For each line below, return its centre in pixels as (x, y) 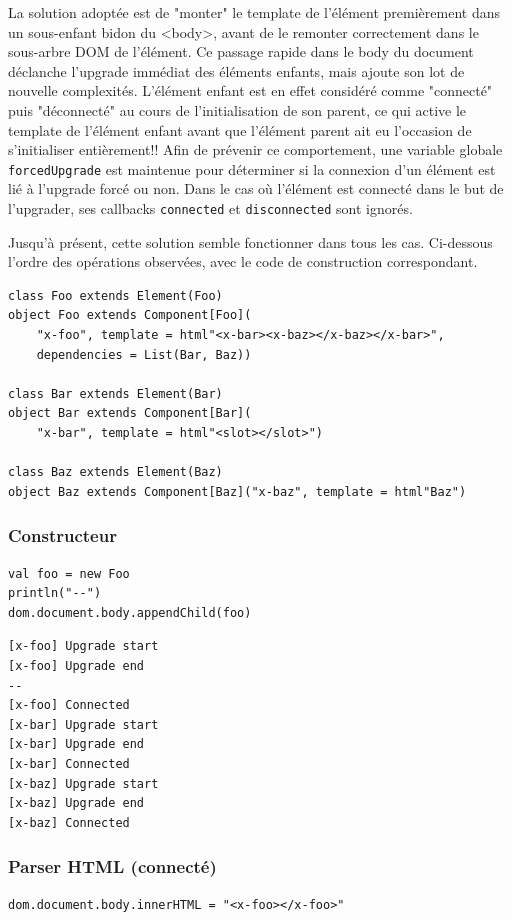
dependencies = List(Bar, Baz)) (144, 354)
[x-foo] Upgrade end (76, 665)
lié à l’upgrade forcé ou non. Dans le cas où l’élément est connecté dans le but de (256, 188)
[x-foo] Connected (69, 705)
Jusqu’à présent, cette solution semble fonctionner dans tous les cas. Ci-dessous (250, 241)
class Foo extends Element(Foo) (115, 295)
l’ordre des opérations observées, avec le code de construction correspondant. (243, 261)
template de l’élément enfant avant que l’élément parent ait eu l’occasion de (240, 129)
